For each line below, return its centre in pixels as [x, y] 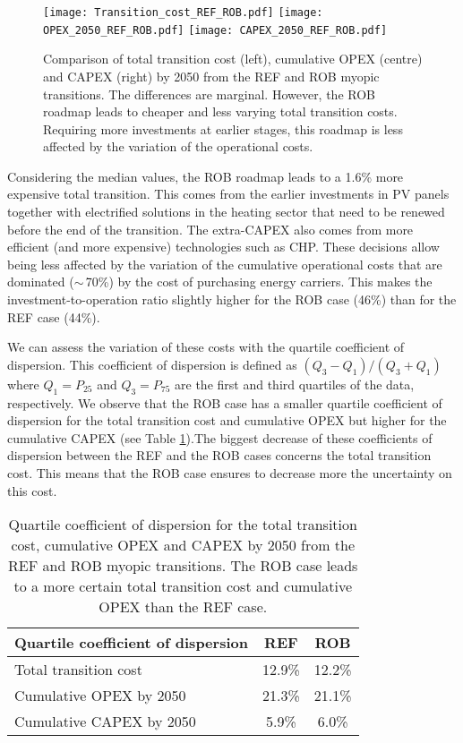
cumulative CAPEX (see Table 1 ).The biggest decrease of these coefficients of [220, 437]
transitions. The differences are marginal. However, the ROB [209, 94]
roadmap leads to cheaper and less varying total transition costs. [220, 111]
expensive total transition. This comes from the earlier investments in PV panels [228, 194]
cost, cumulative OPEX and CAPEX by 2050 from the [183, 545]
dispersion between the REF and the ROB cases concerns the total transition [219, 455]
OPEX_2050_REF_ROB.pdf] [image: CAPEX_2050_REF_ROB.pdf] [215, 30]
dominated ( [41, 282]
